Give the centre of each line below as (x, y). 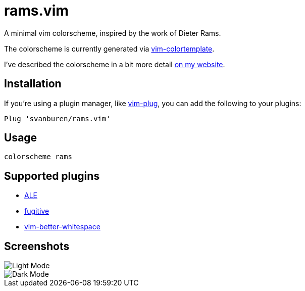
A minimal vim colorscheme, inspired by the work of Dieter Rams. (113, 33)
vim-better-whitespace (62, 227)
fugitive (37, 211)
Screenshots (37, 246)
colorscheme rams (38, 157)
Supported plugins (52, 176)
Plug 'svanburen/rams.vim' (57, 118)
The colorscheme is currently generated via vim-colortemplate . (109, 48)
